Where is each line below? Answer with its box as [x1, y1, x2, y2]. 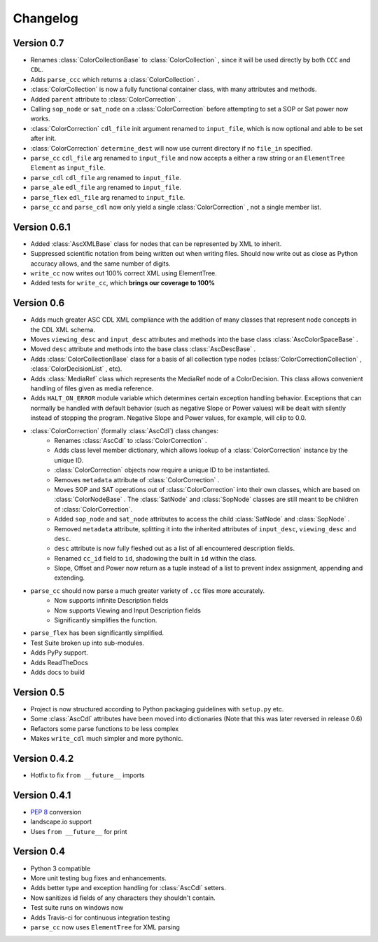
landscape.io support [30, 817, 92, 826]
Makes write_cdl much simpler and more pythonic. [30, 735, 183, 743]
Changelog [13, 11, 78, 26]
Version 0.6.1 [13, 221, 71, 233]
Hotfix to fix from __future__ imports [30, 771, 145, 779]
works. [30, 114, 50, 123]
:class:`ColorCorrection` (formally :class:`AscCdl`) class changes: [30, 426, 219, 435]
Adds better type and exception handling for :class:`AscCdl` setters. [30, 884, 227, 892]
